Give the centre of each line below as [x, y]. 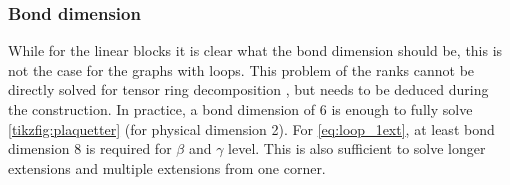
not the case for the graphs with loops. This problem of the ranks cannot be [241, 69]
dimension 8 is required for [90, 148]
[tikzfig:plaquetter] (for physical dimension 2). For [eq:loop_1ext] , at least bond [251, 128]
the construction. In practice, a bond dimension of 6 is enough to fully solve [240, 109]
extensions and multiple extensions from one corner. [167, 167]
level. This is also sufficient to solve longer [357, 148]
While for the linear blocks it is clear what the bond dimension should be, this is [255, 50]
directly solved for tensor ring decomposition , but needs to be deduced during [248, 89]
